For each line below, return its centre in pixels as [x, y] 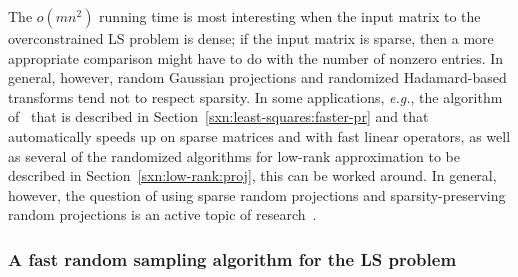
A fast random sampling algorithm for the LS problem [232, 258]
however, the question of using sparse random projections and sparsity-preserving [257, 194]
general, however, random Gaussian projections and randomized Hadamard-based [257, 77]
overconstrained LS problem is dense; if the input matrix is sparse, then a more [251, 38]
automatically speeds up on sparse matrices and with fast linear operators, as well [259, 135]
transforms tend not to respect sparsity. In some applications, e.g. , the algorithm [255, 96]
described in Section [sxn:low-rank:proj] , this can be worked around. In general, [252, 175]
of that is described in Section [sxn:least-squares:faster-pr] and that [218, 116]
